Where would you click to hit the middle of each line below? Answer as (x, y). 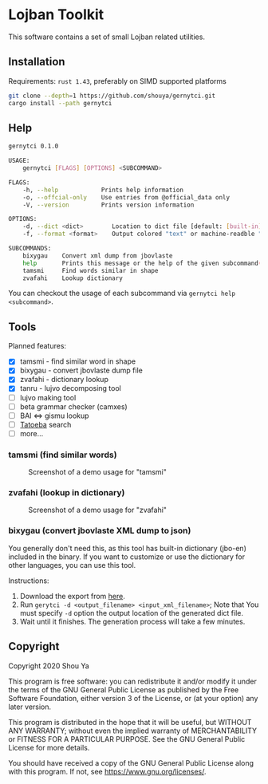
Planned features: (37, 346)
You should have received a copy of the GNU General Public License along (131, 762)
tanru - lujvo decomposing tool (70, 388)
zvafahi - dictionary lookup (64, 380)
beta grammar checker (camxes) (73, 406)
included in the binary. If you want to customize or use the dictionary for (127, 557)
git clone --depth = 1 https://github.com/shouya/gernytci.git (112, 96)
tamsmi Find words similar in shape (91, 270)
